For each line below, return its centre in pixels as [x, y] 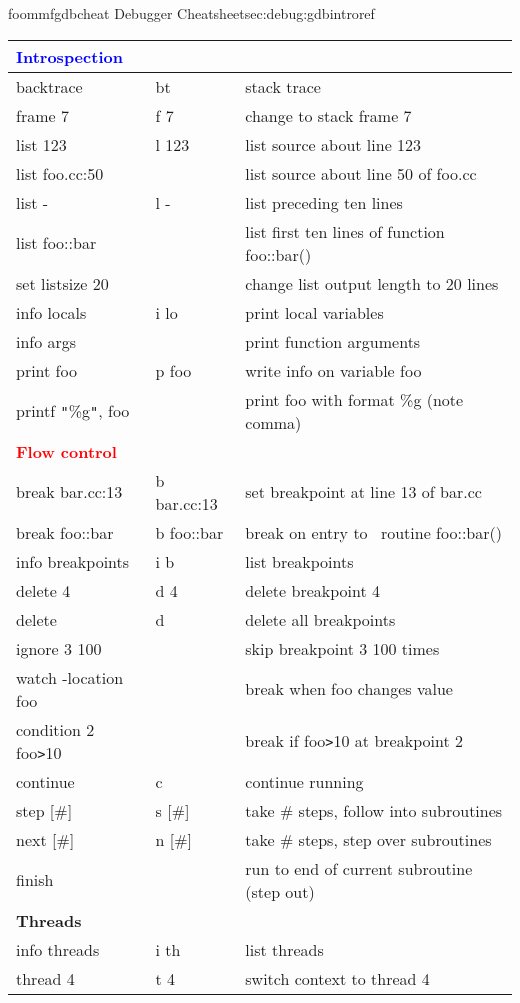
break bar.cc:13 [69, 492]
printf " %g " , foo [73, 411]
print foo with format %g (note [354, 399]
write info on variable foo [333, 370]
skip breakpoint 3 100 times [342, 648]
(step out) [280, 891]
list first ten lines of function [345, 231]
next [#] [45, 839]
